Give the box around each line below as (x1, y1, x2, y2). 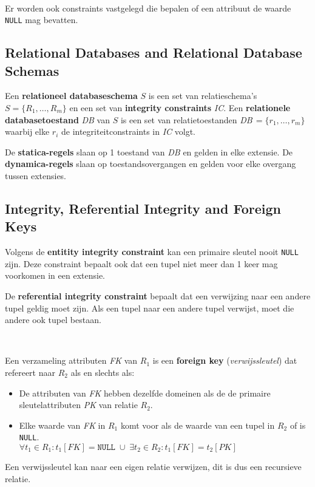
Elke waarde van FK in (19, 418, 106, 431)
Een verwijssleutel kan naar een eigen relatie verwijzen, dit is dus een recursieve (5, 460, 302, 473)
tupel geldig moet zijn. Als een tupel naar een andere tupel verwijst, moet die (5, 301, 294, 314)
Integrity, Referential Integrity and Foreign (5, 199, 281, 217)
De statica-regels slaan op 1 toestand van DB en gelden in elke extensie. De (5, 145, 293, 158)
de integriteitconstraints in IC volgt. (61, 125, 196, 138)
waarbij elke (5, 125, 50, 138)
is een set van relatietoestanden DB (120, 113, 252, 126)
